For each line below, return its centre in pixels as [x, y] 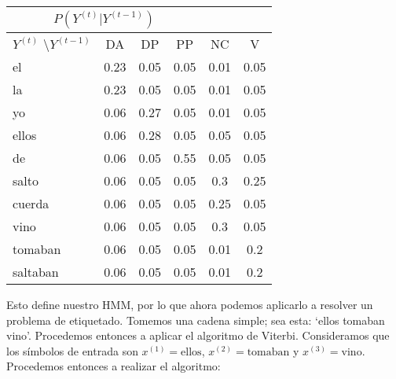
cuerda [31, 203]
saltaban [36, 272]
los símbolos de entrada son [72, 350]
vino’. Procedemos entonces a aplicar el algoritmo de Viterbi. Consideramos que [198, 335]
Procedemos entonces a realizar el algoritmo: [114, 366]
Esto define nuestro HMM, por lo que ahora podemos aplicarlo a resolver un [190, 304]
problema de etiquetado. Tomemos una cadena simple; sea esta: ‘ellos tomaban [196, 320]
